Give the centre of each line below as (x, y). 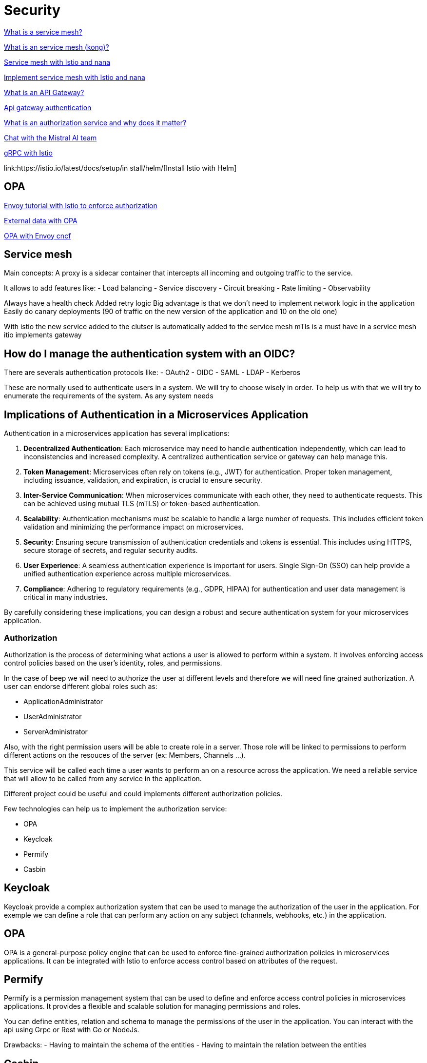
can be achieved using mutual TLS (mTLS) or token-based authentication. (142, 504)
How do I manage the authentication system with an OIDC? (150, 354)
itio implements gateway (43, 335)
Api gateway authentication (48, 107)
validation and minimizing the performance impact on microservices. (134, 527)
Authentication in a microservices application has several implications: (117, 433)
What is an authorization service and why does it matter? (95, 122)
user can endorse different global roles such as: (81, 686)
